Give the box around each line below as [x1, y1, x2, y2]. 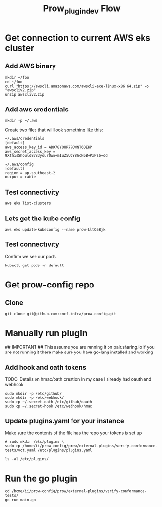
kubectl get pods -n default [5, 263, 64, 268]
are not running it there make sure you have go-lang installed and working [5, 349, 153, 355]
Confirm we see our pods [5, 253, 56, 259]
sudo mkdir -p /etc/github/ [5, 391, 62, 396]
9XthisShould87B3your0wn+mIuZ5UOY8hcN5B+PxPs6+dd [5, 154, 108, 158]
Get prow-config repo [5, 279, 95, 290]
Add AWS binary [5, 62, 56, 70]
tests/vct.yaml [5, 448, 36, 453]
